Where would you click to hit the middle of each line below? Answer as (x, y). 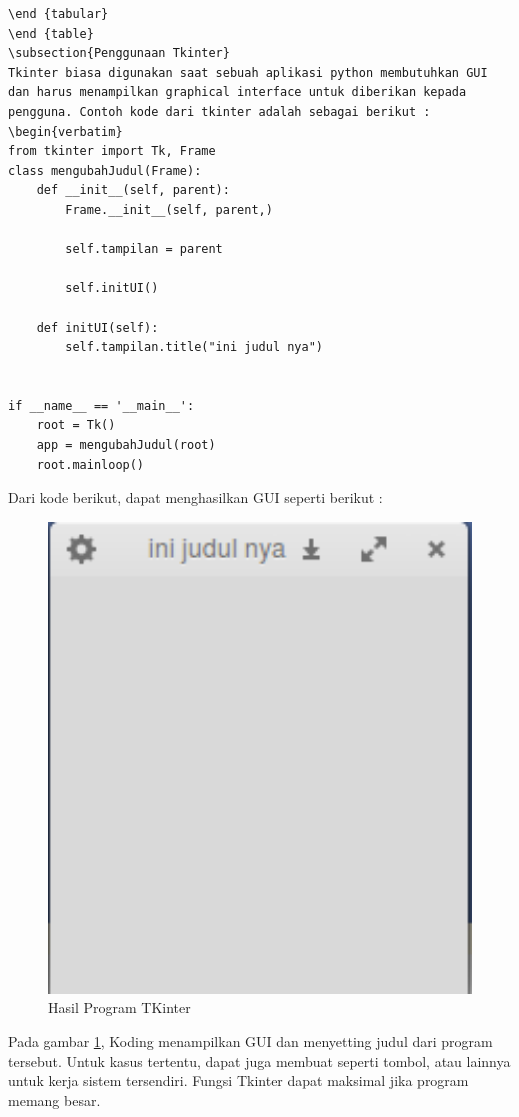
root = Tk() (76, 425)
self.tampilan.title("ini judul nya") (194, 347)
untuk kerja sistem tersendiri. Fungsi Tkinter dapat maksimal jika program (238, 1080)
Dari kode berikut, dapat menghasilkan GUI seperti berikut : (195, 497)
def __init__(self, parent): (133, 190)
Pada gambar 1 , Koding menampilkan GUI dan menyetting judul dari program (250, 1041)
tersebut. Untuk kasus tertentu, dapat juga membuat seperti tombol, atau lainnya (259, 1060)
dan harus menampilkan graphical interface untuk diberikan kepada (237, 92)
